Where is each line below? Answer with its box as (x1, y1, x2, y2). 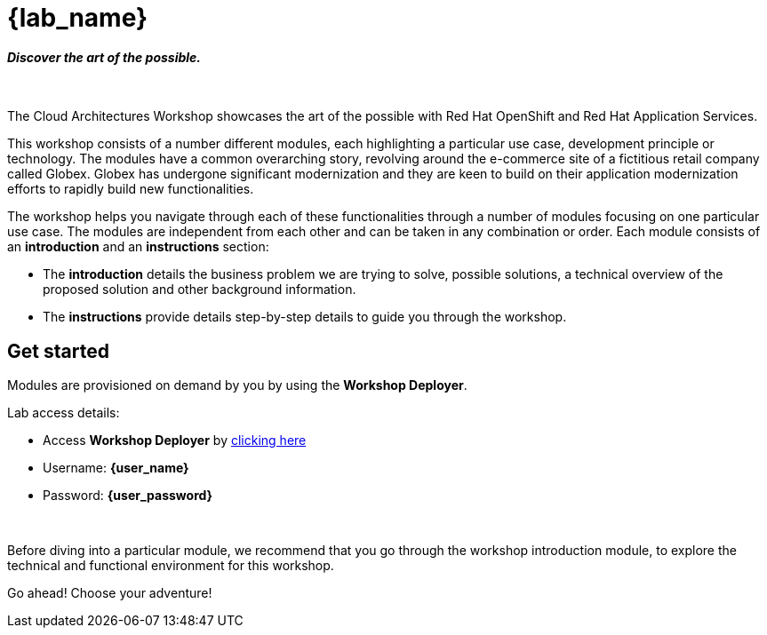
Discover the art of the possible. (7, 49, 202, 65)
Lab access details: (7, 405, 120, 421)
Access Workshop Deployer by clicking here (43, 433, 307, 448)
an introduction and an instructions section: (7, 239, 269, 255)
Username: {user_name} (43, 460, 189, 476)
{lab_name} (7, 3, 148, 33)
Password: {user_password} (43, 488, 213, 504)
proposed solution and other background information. (43, 282, 356, 298)
